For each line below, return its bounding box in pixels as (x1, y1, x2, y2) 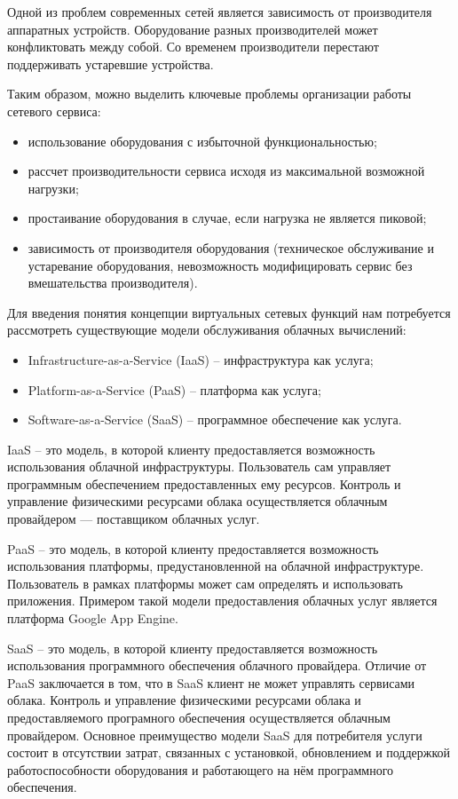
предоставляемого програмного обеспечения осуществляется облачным (7, 708, 391, 726)
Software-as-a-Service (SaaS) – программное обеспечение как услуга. (28, 410, 402, 429)
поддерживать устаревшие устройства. (7, 54, 214, 73)
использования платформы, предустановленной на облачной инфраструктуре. (7, 557, 424, 575)
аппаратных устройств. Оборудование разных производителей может (7, 20, 378, 38)
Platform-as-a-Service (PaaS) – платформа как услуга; (28, 380, 321, 399)
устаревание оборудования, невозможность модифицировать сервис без (28, 256, 413, 274)
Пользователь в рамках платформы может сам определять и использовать (7, 574, 403, 592)
